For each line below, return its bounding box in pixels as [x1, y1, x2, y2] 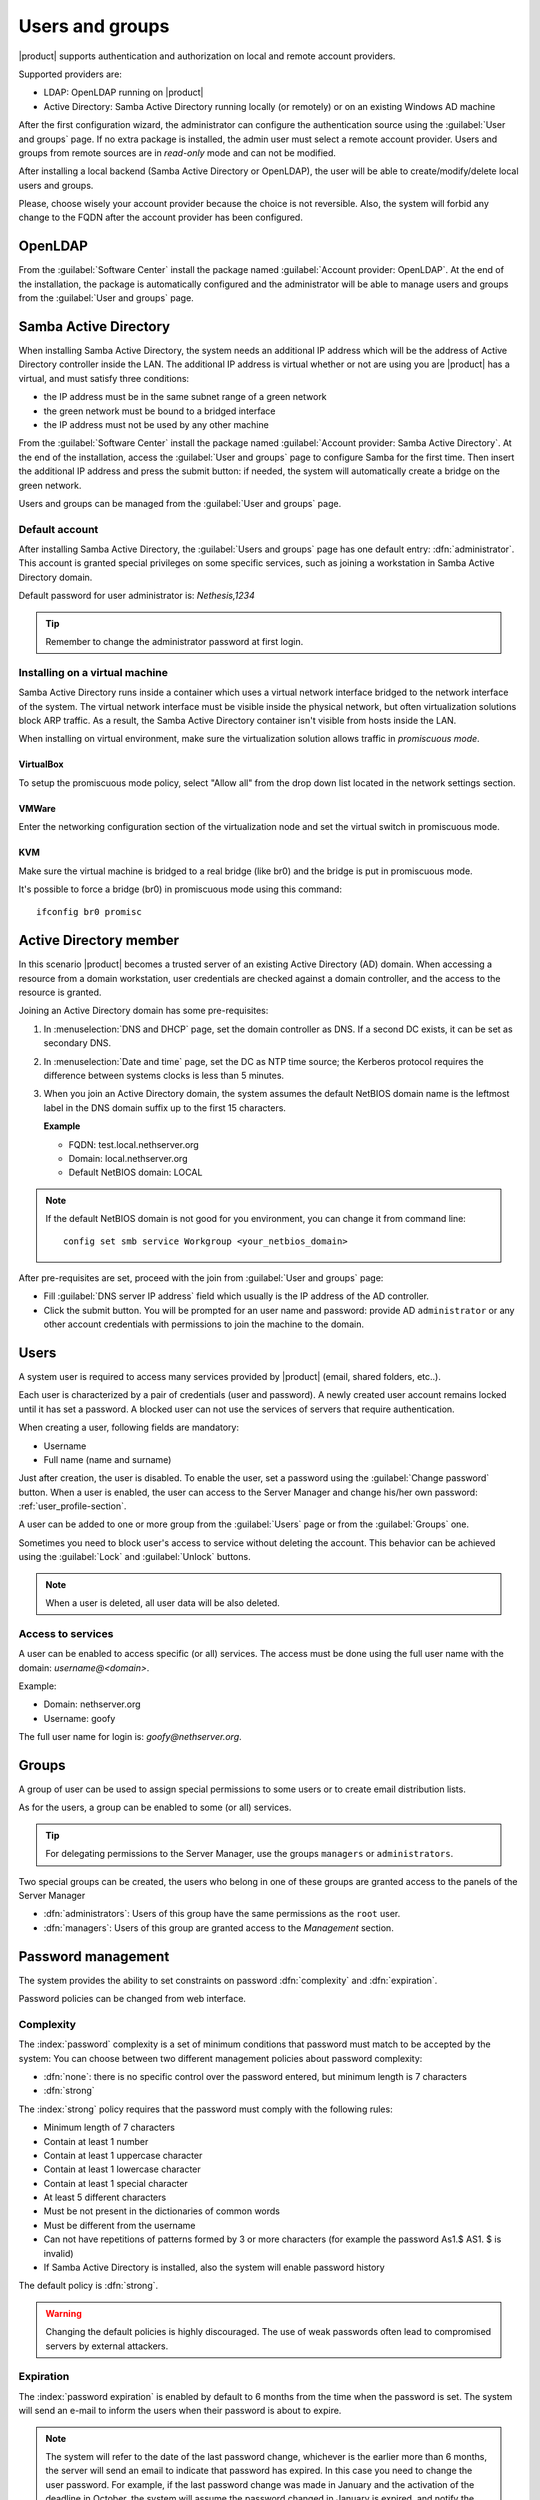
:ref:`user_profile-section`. [18, 1500, 127, 1512]
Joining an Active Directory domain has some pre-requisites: [18, 1005, 269, 1017]
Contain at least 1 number [43, 2135, 149, 2147]
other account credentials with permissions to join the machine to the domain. [43, 1318, 365, 1330]
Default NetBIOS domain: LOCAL [68, 1166, 203, 1179]
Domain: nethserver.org [43, 1698, 141, 1710]
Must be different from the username [43, 2219, 196, 2231]
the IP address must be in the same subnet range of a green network [43, 391, 327, 403]
